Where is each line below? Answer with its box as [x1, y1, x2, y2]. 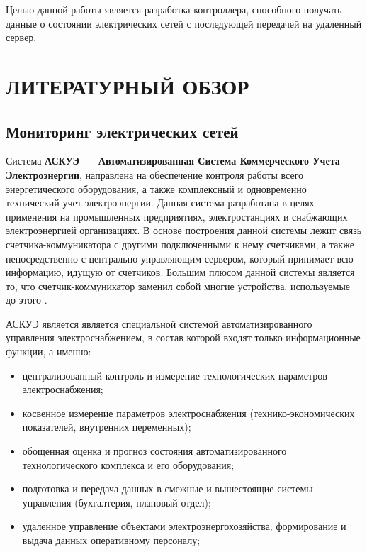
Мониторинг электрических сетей [6, 120, 239, 142]
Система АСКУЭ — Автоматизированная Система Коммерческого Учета [6, 153, 340, 168]
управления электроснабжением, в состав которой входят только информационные [6, 330, 361, 345]
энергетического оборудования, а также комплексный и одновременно [6, 181, 307, 196]
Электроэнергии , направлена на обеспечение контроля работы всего [6, 167, 304, 182]
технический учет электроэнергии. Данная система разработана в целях [6, 195, 315, 210]
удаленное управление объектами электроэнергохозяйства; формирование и [22, 519, 346, 534]
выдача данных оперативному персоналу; [22, 533, 201, 548]
